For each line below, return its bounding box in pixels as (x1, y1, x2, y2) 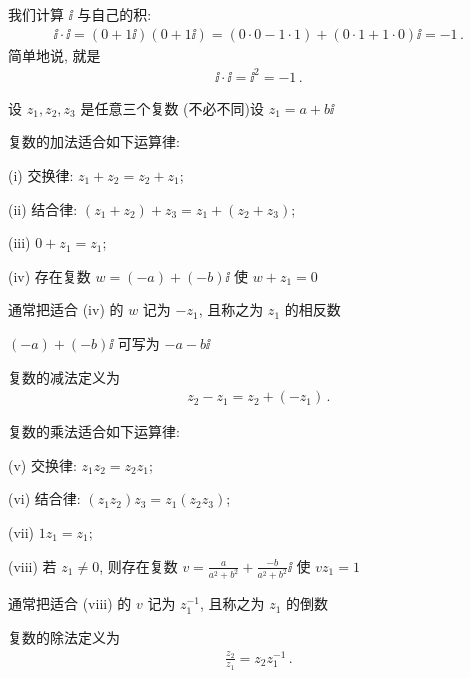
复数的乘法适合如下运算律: (8, 421, 180, 442)
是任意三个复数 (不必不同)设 (80, 97, 264, 118)
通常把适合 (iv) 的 (8, 299, 124, 320)
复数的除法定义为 (8, 626, 120, 647)
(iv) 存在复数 (8, 265, 91, 286)
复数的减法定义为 (8, 366, 120, 387)
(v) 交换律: (8, 454, 77, 475)
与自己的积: (77, 4, 152, 24)
